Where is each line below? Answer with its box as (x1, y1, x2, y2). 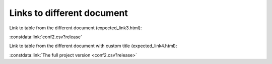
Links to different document (9, 7, 128, 18)
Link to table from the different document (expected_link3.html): (9, 25, 142, 31)
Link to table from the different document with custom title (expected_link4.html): (9, 43, 177, 49)
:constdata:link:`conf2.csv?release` (9, 34, 83, 40)
